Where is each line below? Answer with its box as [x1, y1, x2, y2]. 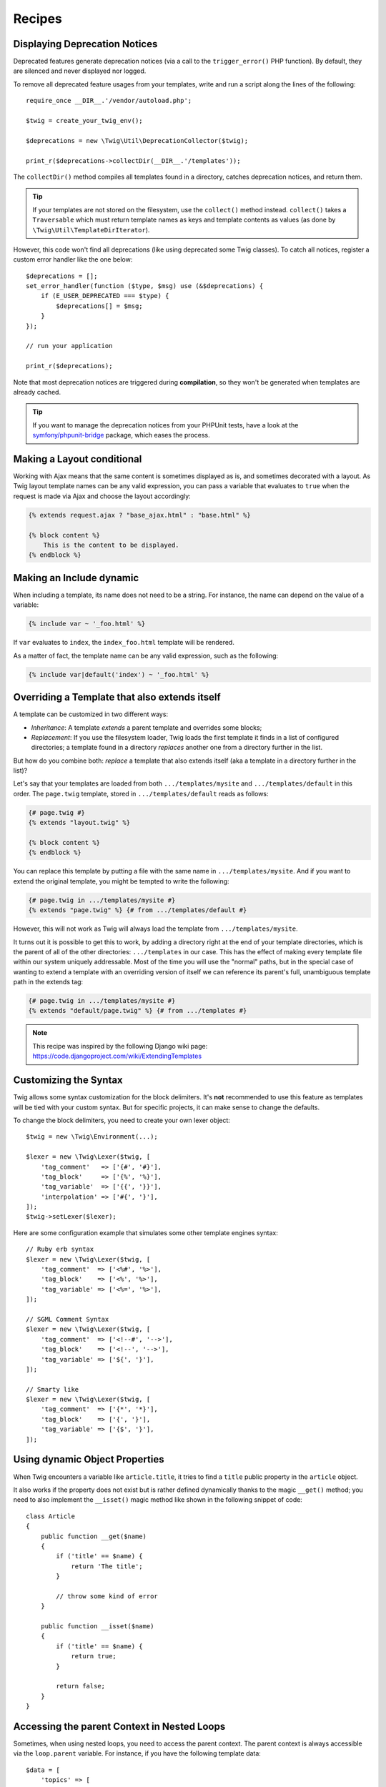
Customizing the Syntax [13, 1074, 123, 1086]
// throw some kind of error [56, 1592, 159, 1600]
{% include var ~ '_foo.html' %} [28, 620, 146, 628]
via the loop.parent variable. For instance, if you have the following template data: [13, 1749, 261, 1758]
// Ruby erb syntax [26, 1245, 94, 1254]
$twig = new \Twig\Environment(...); [26, 1133, 159, 1141]
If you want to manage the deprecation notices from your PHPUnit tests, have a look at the [32, 420, 299, 429]
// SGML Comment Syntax [26, 1315, 109, 1323]
